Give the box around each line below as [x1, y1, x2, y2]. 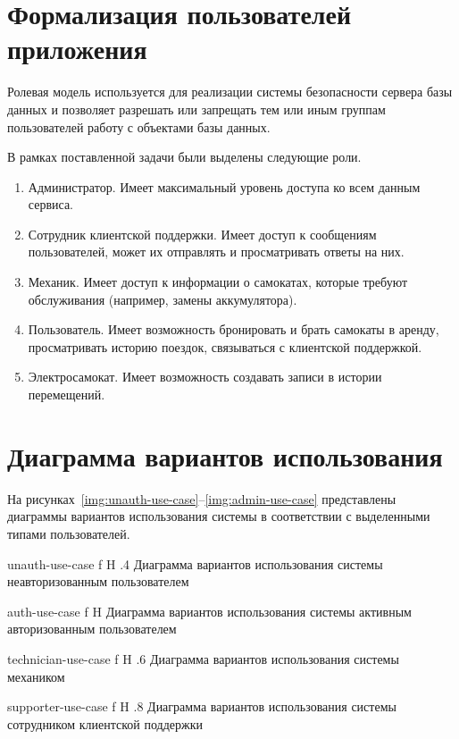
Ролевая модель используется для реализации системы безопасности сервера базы [7, 82, 453, 101]
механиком [7, 667, 65, 685]
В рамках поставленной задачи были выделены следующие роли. [7, 147, 362, 166]
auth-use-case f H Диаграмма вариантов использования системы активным [7, 601, 412, 620]
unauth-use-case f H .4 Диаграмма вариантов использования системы [7, 554, 383, 573]
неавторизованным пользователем [7, 572, 189, 591]
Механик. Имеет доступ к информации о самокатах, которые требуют [28, 273, 408, 291]
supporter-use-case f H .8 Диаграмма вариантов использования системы [7, 697, 396, 716]
